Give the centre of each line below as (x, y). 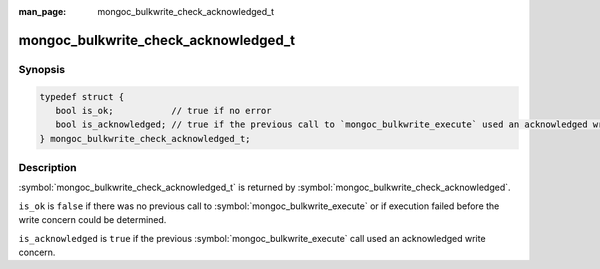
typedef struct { (82, 96)
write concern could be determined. (92, 220)
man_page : (42, 11)
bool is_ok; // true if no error (163, 110)
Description (47, 168)
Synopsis (41, 69)
